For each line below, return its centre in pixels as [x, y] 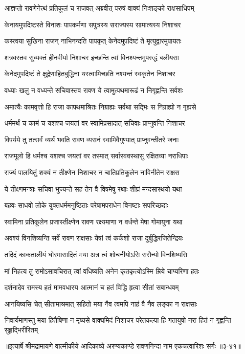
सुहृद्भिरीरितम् [21, 329]
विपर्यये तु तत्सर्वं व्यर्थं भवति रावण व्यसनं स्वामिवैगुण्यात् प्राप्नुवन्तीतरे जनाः [92, 139]
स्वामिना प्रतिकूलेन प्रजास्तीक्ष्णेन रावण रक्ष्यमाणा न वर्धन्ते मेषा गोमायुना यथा [94, 221]
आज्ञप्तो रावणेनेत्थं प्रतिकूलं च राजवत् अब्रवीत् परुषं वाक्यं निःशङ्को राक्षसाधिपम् [99, 8]
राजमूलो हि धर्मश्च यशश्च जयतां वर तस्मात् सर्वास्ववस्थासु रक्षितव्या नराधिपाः [96, 156]
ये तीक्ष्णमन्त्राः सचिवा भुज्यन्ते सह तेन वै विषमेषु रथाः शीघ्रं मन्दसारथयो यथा [93, 188]
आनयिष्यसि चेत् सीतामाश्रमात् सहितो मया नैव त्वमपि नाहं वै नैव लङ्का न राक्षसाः [101, 303]
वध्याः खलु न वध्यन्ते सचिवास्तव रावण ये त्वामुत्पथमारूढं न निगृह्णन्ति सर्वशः [94, 90]
